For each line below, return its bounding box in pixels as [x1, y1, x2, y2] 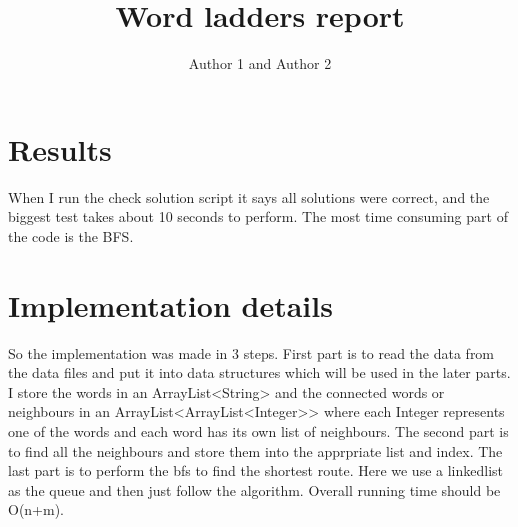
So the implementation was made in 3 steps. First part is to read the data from [8, 342, 495, 363]
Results [8, 128, 112, 169]
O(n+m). [8, 499, 65, 520]
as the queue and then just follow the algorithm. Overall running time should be [8, 479, 501, 500]
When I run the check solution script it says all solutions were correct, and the [8, 186, 490, 207]
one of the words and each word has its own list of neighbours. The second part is [8, 420, 509, 441]
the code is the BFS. [8, 225, 134, 246]
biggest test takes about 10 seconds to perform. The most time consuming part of [8, 206, 508, 227]
